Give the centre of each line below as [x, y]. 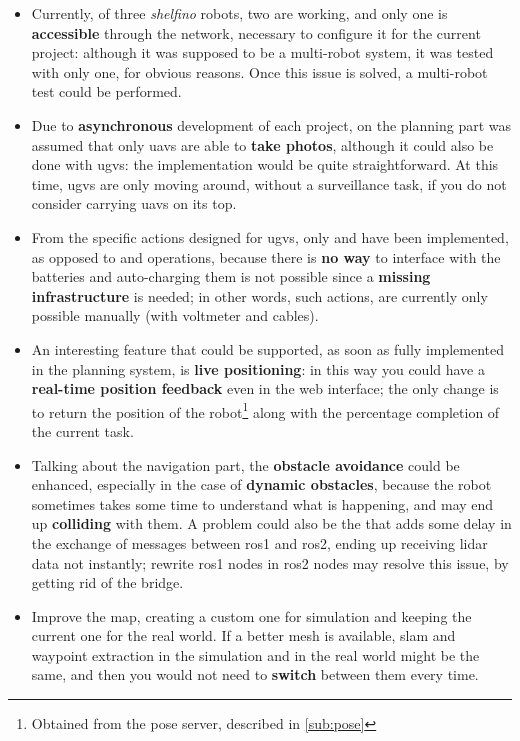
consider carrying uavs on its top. [134, 203]
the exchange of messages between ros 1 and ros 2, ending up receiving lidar [259, 542]
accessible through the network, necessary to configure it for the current [256, 32]
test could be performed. [106, 91]
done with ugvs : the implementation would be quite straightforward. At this [265, 164]
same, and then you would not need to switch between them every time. [255, 674]
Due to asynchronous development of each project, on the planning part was [271, 124]
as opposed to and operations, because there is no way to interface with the [266, 256]
